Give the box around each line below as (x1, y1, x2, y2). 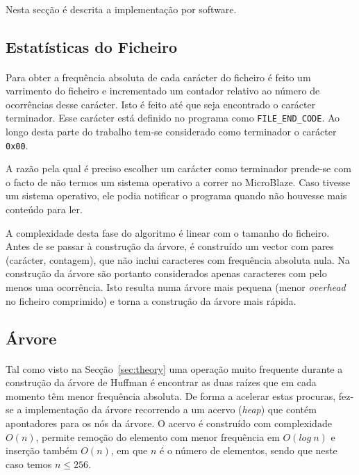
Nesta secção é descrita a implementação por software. (6, 1, 237, 16)
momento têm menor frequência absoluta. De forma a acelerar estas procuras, (6, 388, 336, 403)
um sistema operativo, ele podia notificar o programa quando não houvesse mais (6, 188, 347, 203)
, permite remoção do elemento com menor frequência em (35, 429, 280, 444)
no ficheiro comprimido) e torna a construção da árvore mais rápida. (6, 293, 297, 308)
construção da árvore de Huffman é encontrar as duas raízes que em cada (6, 375, 317, 390)
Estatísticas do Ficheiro (6, 35, 178, 57)
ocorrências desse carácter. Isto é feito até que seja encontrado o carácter (6, 97, 316, 111)
